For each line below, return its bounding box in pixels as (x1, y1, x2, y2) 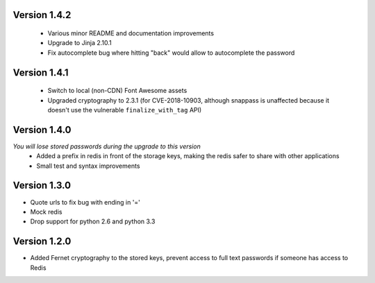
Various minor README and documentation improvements (47, 29, 215, 37)
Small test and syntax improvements (36, 162, 140, 170)
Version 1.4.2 (12, 9, 72, 21)
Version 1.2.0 (12, 236, 72, 248)
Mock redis (30, 207, 62, 216)
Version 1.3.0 (12, 180, 72, 191)
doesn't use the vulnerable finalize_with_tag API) (47, 105, 202, 114)
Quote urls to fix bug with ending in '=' (30, 198, 140, 206)
